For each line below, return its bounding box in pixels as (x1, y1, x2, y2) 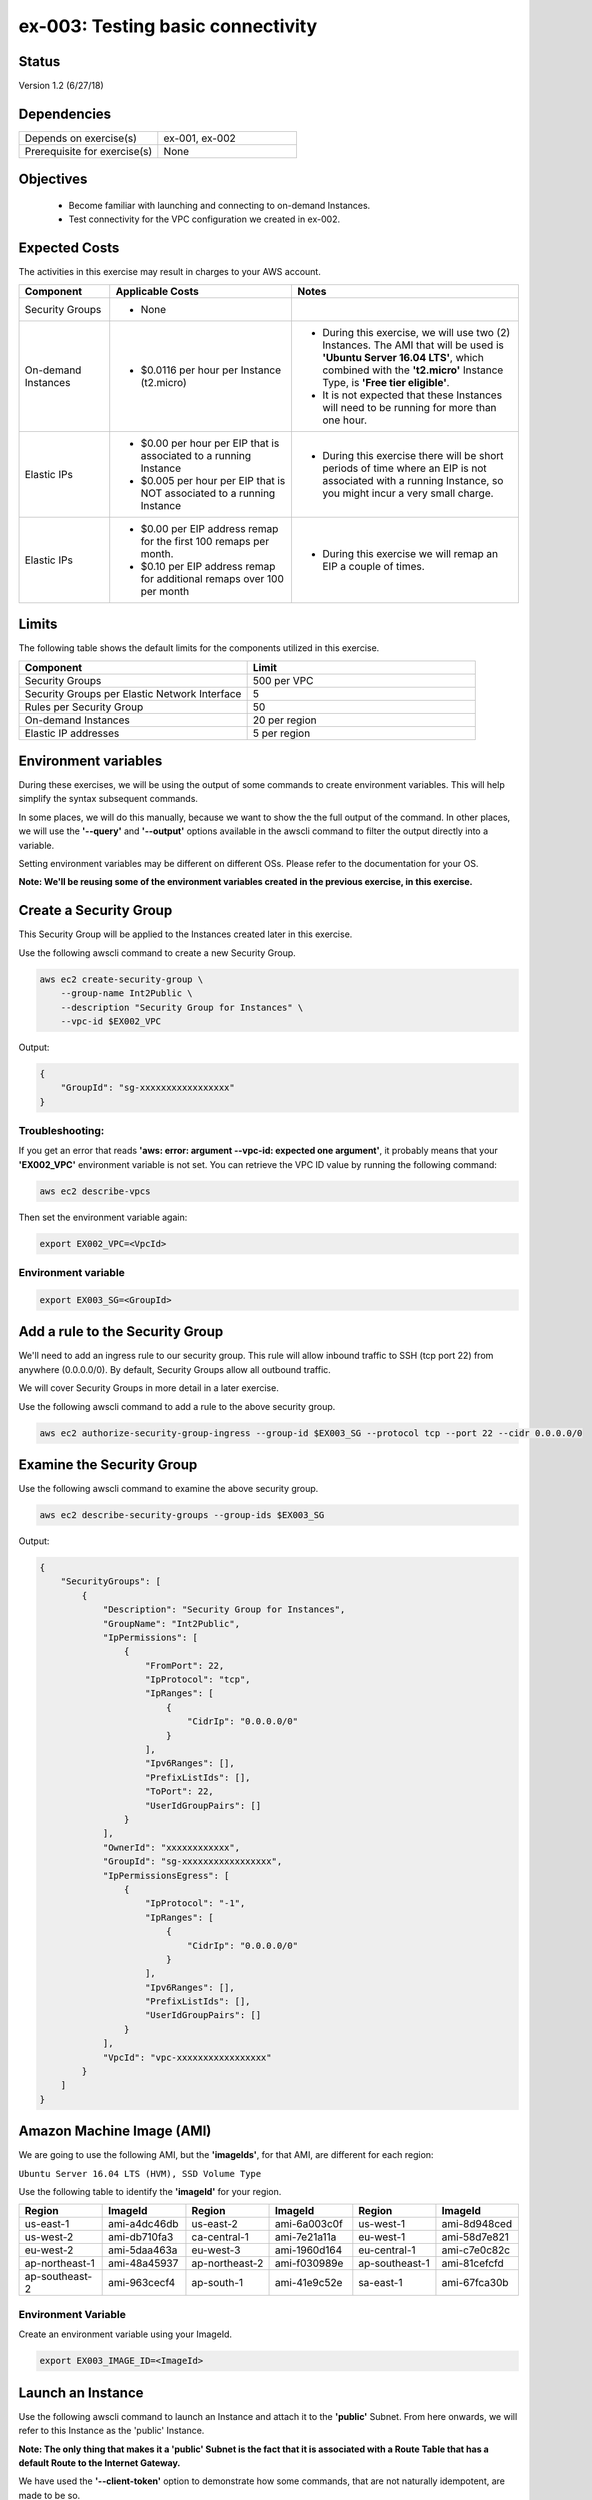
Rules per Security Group (24, 700, 144, 714)
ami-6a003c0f (275, 2217, 344, 2231)
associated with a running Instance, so (321, 473, 504, 487)
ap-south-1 (191, 2276, 244, 2290)
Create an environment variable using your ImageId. (18, 2328, 233, 2340)
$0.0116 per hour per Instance (140, 363, 282, 377)
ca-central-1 (191, 2230, 250, 2244)
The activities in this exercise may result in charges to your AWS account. (18, 266, 322, 278)
